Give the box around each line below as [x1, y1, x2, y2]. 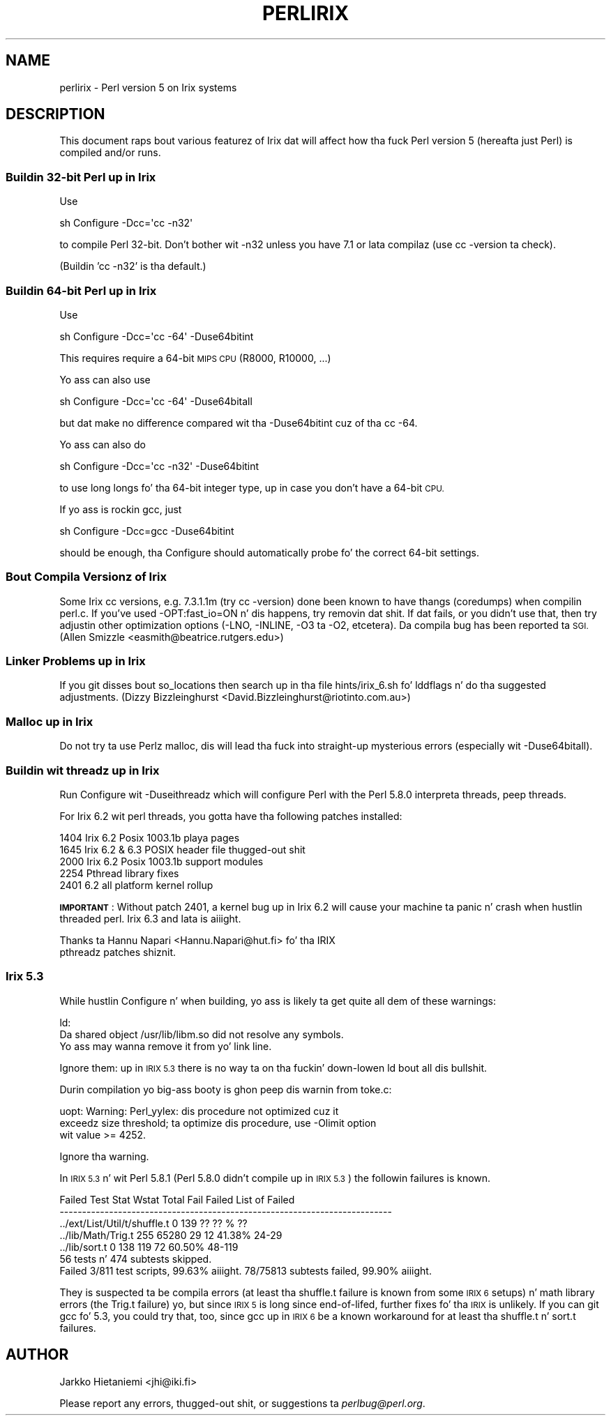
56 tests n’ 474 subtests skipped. [59, 1252, 212, 1265]
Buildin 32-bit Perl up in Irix [6, 169, 156, 184]
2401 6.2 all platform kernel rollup [59, 879, 213, 891]
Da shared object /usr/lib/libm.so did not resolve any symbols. [59, 1028, 344, 1040]
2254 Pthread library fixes [59, 867, 179, 879]
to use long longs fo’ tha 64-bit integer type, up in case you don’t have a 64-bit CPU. [59, 481, 444, 494]
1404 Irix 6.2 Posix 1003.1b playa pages [59, 831, 240, 844]
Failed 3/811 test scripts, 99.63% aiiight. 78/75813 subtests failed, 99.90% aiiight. [59, 1264, 432, 1277]
